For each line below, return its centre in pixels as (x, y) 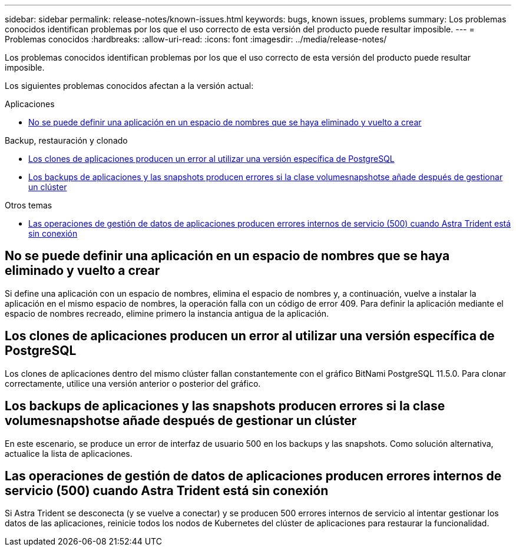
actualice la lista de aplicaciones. (69, 453)
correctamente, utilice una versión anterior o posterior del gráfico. (133, 383)
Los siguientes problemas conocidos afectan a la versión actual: (129, 86)
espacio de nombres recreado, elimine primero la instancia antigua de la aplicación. (167, 313)
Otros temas (29, 205)
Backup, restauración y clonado (66, 140)
